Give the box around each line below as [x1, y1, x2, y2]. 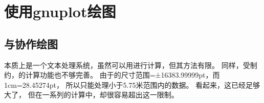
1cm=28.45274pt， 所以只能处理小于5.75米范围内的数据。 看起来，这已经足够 [4, 79, 260, 90]
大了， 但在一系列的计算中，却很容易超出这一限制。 [4, 89, 179, 100]
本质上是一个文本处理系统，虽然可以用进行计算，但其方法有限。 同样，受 [4, 59, 250, 70]
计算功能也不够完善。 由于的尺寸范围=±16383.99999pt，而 [25, 70, 220, 80]
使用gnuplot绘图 [4, 1, 116, 22]
